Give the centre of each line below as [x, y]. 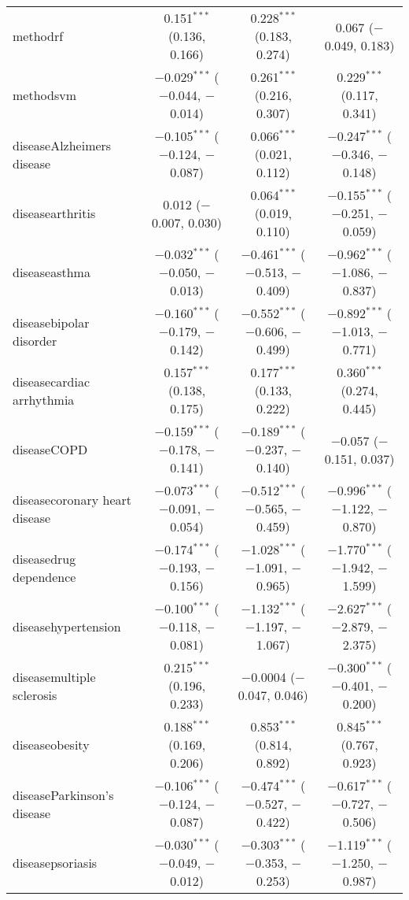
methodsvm [44, 95]
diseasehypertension [67, 626]
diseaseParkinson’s [63, 794]
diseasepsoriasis [55, 863]
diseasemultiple [54, 676]
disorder [35, 340]
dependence [44, 576]
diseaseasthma [52, 272]
